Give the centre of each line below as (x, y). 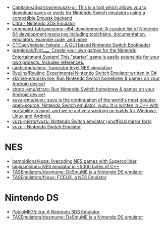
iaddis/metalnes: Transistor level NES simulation (62, 67)
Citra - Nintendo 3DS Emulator (44, 23)
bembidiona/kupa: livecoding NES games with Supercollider (74, 161)
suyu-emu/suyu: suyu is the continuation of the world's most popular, (84, 100)
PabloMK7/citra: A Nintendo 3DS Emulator (56, 211)
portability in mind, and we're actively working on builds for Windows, (85, 110)
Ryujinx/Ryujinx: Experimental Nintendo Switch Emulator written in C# (84, 73)
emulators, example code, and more (49, 39)
